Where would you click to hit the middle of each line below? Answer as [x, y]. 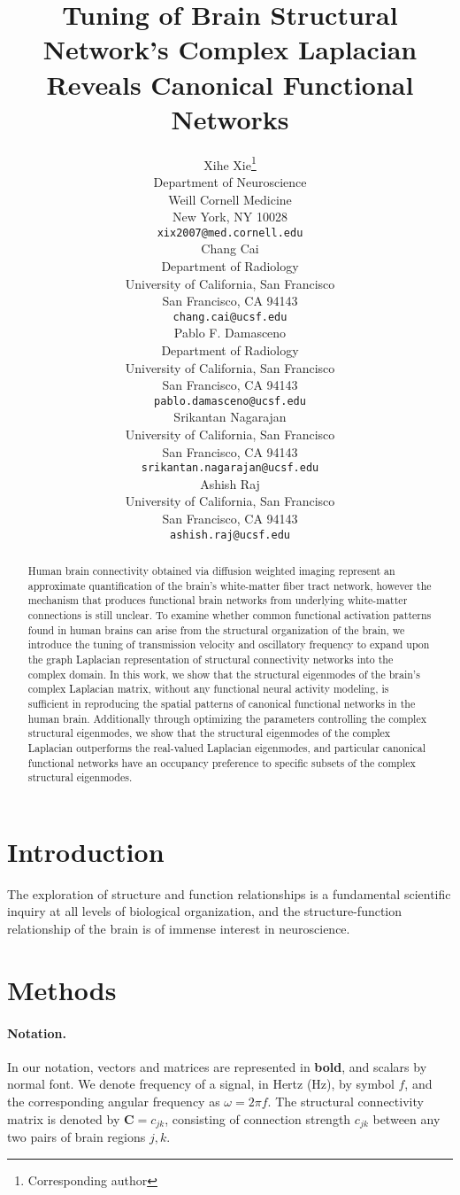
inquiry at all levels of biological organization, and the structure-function [205, 911]
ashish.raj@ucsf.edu [230, 535]
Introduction [86, 851]
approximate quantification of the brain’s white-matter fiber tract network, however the [230, 585]
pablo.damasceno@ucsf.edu [230, 401]
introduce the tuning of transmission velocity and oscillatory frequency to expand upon [229, 644]
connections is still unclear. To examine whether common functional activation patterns [230, 615]
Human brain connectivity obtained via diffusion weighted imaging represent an [211, 571]
